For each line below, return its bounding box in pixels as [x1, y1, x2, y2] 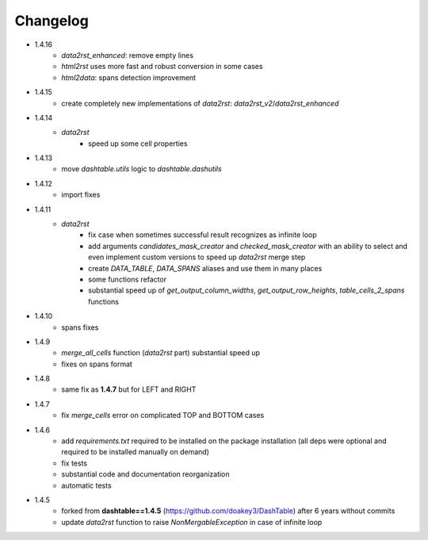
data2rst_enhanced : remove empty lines [61, 50, 194, 59]
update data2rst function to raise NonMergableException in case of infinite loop [61, 517, 323, 527]
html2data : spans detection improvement [61, 72, 197, 82]
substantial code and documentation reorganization [61, 469, 230, 479]
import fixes [61, 190, 101, 200]
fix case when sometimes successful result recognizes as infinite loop [88, 230, 317, 239]
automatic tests [61, 481, 112, 490]
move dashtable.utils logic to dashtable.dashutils [61, 164, 222, 174]
